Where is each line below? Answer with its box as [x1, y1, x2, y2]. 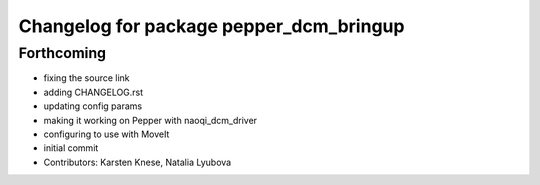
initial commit [43, 142, 99, 154]
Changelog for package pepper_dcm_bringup [18, 15, 405, 37]
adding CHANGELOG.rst [43, 86, 144, 98]
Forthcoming [18, 44, 107, 62]
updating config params [43, 100, 143, 112]
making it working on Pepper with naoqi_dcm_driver [43, 114, 258, 126]
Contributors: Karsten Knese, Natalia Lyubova [43, 156, 232, 168]
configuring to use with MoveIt [43, 128, 170, 140]
